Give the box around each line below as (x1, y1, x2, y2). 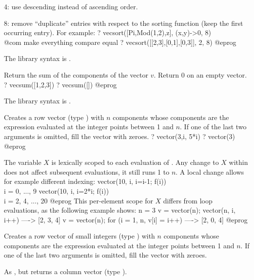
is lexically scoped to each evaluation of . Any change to (51, 157, 219, 167)
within (229, 157, 248, 167)
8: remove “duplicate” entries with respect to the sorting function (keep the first (4, 18, 243, 28)
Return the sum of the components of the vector (4, 69, 148, 80)
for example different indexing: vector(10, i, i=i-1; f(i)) (4, 176, 167, 186)
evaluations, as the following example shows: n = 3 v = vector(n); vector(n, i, (4, 205, 235, 215)
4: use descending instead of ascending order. (4, 1, 138, 11)
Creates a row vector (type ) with (4, 112, 104, 122)
